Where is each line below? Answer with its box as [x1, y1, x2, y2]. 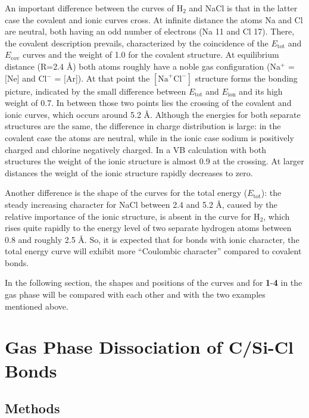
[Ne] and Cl [5, 71, 47, 84]
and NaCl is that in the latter [189, 2, 298, 14]
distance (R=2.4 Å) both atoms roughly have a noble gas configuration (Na [5, 60, 280, 72]
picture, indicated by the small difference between [5, 85, 186, 97]
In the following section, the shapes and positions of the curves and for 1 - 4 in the [5, 276, 302, 289]
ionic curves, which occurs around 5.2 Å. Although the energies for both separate [5, 108, 301, 120]
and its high [239, 85, 283, 97]
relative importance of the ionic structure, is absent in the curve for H [5, 210, 260, 222]
